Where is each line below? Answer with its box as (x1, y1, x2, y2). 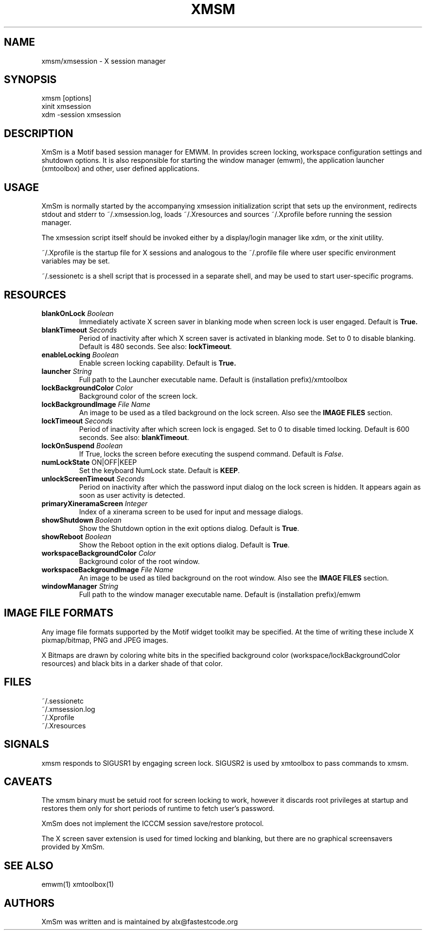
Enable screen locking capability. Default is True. (79, 358, 236, 367)
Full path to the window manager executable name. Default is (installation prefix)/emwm (79, 590, 361, 599)
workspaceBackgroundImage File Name (41, 565, 174, 574)
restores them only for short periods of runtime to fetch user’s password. (41, 804, 275, 813)
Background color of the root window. (79, 557, 200, 565)
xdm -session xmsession (41, 110, 121, 119)
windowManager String (41, 582, 119, 590)
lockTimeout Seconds (41, 416, 113, 425)
